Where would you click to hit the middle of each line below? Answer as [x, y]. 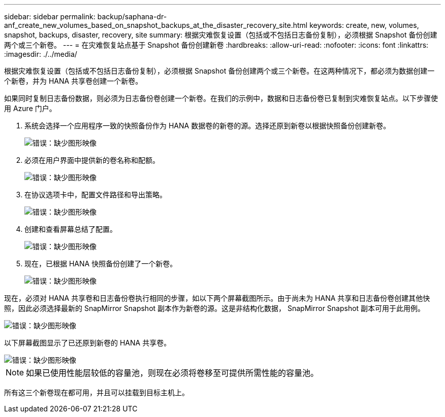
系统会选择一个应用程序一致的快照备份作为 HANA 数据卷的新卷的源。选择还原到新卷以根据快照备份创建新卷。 [208, 126]
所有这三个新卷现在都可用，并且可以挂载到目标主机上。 [97, 392]
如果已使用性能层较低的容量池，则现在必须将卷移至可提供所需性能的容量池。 [172, 373]
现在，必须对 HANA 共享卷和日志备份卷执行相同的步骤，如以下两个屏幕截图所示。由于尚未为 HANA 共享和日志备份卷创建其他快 [217, 298]
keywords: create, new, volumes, [364, 25]
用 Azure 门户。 [30, 108]
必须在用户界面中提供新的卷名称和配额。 [92, 160]
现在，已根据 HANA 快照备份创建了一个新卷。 [101, 264]
